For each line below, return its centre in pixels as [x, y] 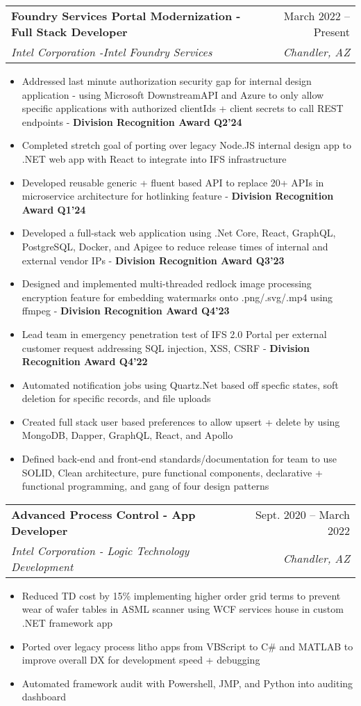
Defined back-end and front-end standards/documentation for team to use [179, 459]
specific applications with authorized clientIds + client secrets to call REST [183, 108]
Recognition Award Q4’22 [85, 361]
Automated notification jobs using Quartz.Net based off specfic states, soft [180, 384]
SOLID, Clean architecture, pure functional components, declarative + [172, 472]
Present [331, 32]
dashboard [44, 697]
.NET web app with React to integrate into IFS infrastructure [154, 158]
